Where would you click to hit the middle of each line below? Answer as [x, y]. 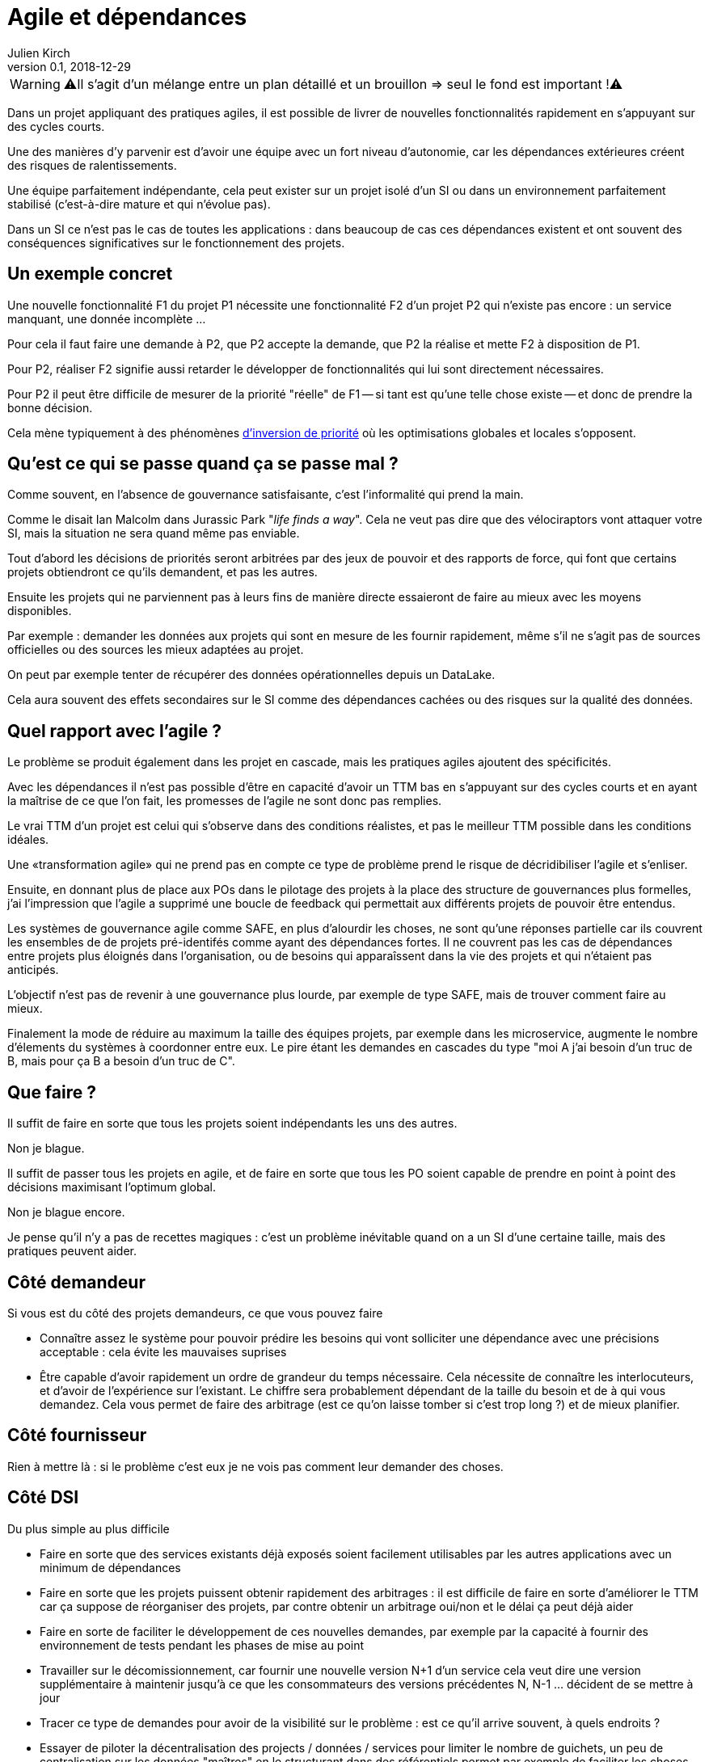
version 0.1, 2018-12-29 [69, 66]
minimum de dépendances [110, 1567]
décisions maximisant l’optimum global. [112, 1187]
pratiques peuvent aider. [72, 1251]
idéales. [28, 840]
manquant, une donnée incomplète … [107, 318]
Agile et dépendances [127, 17]
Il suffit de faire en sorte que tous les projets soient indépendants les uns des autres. [232, 1123]
